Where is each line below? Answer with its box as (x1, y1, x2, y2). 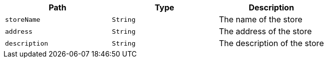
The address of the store (219, 26, 312, 36)
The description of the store (219, 38, 324, 48)
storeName (5, 15, 41, 23)
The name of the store (219, 14, 302, 24)
